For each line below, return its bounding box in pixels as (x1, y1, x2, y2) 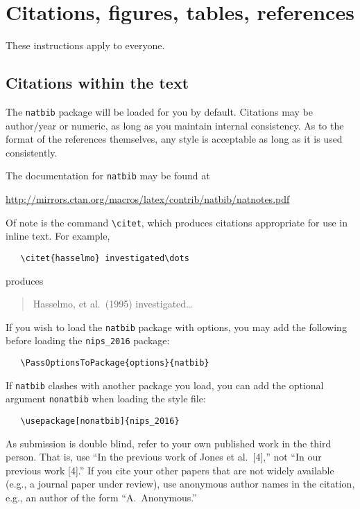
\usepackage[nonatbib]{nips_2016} (20, 416, 180, 426)
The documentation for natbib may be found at (6, 168, 210, 183)
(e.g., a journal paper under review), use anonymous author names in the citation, (6, 476, 355, 491)
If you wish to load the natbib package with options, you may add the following (6, 319, 347, 334)
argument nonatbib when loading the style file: (6, 391, 206, 406)
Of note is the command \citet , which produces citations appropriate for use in (6, 215, 348, 229)
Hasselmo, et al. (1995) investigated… (33, 296, 193, 311)
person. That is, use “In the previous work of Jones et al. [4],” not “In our (6, 449, 322, 464)
